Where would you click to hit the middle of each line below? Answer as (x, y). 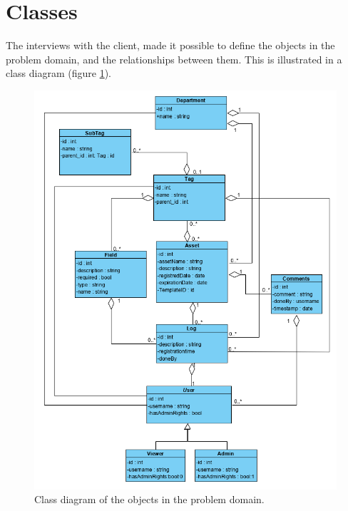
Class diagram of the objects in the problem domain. (149, 499)
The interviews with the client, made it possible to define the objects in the (170, 45)
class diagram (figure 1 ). (59, 73)
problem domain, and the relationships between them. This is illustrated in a (174, 59)
